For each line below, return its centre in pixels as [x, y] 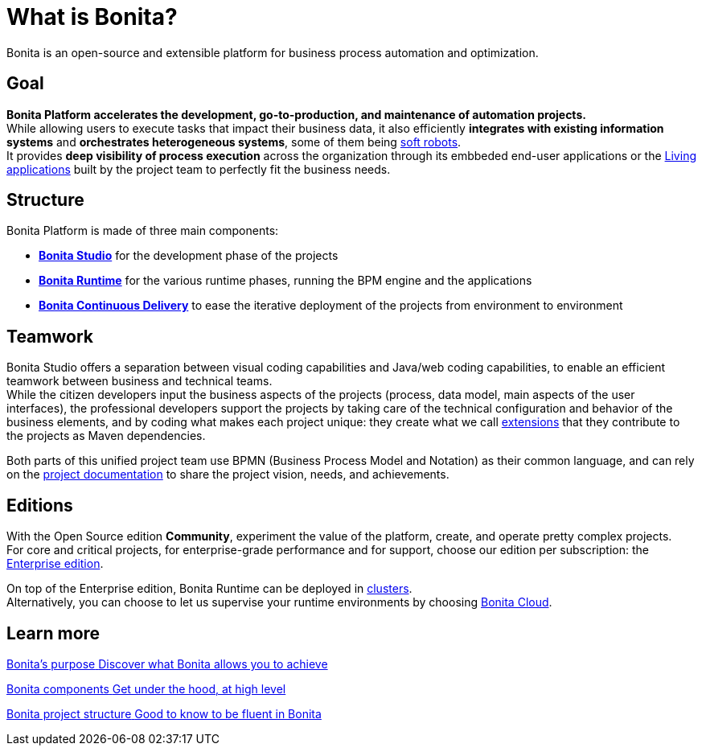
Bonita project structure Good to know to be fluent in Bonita [164, 713]
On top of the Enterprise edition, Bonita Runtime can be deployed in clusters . [209, 589]
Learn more [53, 633]
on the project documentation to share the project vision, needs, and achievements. [228, 475]
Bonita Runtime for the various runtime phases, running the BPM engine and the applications [285, 281]
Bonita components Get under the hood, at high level [146, 688]
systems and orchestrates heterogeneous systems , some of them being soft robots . [234, 142]
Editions [40, 505]
